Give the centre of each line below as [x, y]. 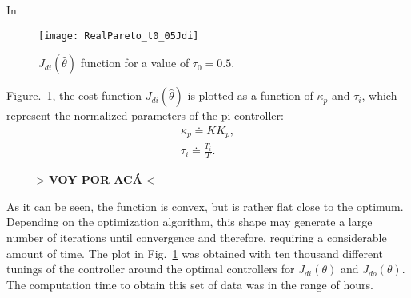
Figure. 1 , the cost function [74, 95]
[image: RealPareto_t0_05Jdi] [119, 36]
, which [379, 95]
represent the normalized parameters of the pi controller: [145, 115]
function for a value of [135, 63]
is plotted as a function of [250, 95]
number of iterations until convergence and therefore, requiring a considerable [197, 237]
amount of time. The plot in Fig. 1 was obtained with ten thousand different [195, 253]
